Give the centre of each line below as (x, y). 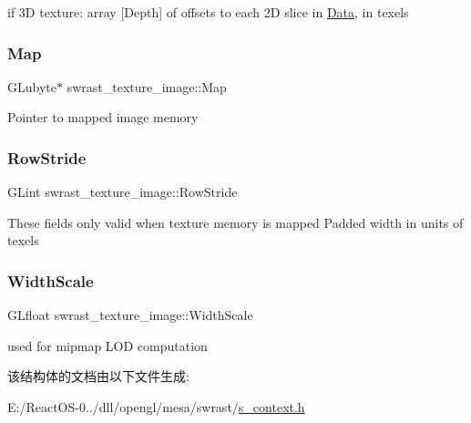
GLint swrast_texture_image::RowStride (123, 192)
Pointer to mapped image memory (103, 117)
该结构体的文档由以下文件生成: (98, 376)
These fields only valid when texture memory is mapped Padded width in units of (235, 222)
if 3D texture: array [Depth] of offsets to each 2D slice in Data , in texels (208, 12)
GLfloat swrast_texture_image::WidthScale (130, 315)
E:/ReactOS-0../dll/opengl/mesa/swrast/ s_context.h (156, 407)
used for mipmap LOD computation (108, 345)
